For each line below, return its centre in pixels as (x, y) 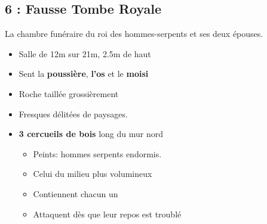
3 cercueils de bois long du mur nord (91, 134)
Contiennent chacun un (76, 193)
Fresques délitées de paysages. (73, 113)
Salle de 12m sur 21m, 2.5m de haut (85, 53)
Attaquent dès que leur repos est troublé (107, 214)
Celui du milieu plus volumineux (93, 174)
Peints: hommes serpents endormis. (97, 153)
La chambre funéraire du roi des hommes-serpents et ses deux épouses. (134, 34)
